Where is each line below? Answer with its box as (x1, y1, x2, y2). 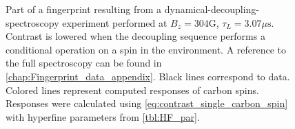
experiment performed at (62, 15, 167, 30)
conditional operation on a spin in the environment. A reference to (6, 42, 287, 56)
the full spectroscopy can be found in (6, 56, 162, 70)
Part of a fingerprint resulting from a (6, 2, 162, 16)
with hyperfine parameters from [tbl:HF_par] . (6, 109, 200, 124)
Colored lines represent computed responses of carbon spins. (6, 82, 259, 97)
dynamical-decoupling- (164, 2, 260, 16)
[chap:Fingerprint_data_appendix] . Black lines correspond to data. (6, 69, 290, 83)
